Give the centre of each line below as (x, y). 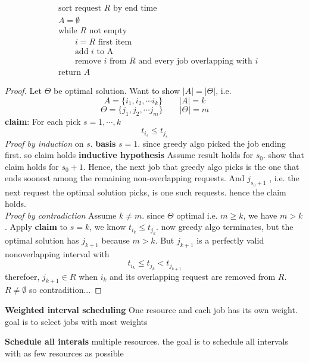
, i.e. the (284, 178)
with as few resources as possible (64, 353)
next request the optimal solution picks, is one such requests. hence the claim (146, 192)
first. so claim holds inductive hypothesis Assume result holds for (129, 155)
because (116, 240)
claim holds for (32, 166)
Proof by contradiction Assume (61, 215)
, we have (260, 215)
